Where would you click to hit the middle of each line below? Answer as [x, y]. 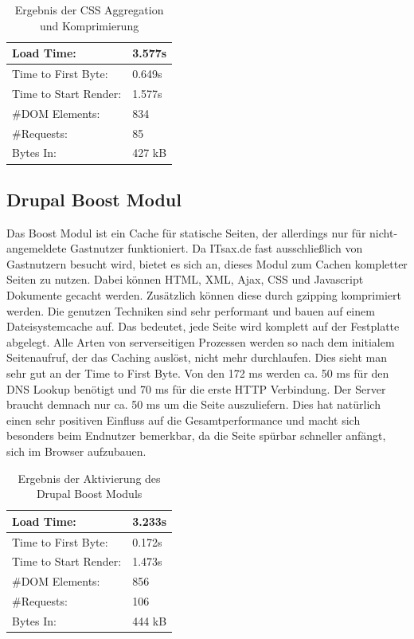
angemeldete [37, 248]
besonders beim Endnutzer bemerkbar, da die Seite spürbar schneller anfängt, [196, 435]
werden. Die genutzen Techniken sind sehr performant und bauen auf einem [191, 310]
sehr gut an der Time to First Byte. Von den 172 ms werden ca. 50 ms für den [198, 373]
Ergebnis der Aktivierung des [89, 478]
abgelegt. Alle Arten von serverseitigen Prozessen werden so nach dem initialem [201, 341]
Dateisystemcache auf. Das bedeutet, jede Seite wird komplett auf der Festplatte [203, 326]
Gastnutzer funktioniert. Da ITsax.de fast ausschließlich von [217, 248]
